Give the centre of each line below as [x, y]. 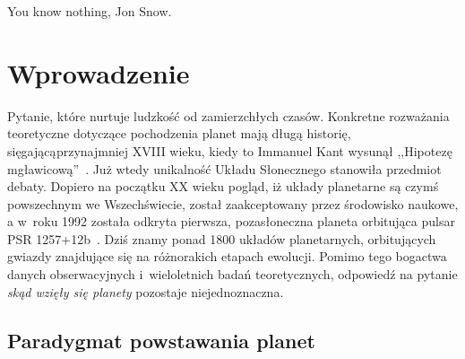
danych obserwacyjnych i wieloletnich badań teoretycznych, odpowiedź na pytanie [232, 274]
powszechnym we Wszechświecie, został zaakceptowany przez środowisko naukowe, [233, 203]
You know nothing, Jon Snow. [90, 11]
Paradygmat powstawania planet [161, 340]
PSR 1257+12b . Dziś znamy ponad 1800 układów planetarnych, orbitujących [222, 238]
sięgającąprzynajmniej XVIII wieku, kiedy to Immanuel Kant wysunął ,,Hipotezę [230, 150]
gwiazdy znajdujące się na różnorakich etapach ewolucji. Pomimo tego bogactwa [227, 256]
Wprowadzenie [99, 72]
